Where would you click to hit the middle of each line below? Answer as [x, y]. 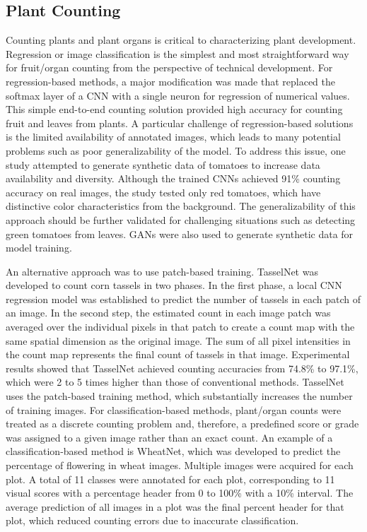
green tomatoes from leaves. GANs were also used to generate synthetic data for [180, 234]
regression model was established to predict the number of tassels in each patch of [183, 298]
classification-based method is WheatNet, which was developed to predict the [173, 451]
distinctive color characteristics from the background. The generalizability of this [181, 206]
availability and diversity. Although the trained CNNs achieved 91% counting [173, 178]
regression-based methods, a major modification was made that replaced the [171, 81]
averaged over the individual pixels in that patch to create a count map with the [180, 327]
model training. [39, 248]
